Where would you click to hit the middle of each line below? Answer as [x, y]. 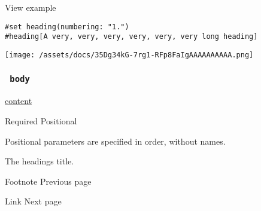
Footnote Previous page [48, 181]
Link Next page [33, 201]
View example [31, 7]
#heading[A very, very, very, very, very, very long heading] [131, 37]
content [19, 101]
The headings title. [40, 161]
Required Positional [41, 120]
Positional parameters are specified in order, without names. [115, 141]
